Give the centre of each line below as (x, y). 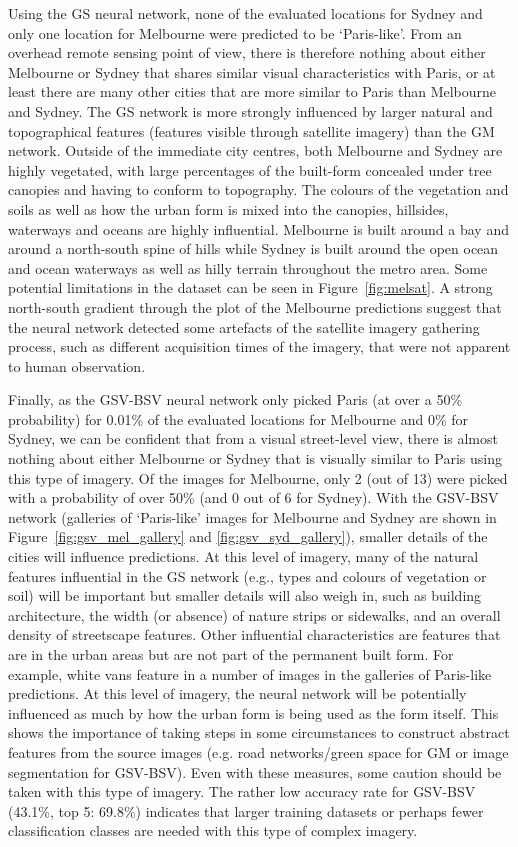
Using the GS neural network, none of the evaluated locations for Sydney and (245, 13)
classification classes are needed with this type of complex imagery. (213, 830)
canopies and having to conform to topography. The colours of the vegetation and (258, 189)
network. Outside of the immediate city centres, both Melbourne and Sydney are (255, 150)
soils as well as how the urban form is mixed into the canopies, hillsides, (228, 208)
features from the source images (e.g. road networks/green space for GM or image (258, 751)
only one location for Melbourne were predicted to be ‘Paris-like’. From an (235, 32)
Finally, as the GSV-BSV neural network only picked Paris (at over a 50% (235, 399)
